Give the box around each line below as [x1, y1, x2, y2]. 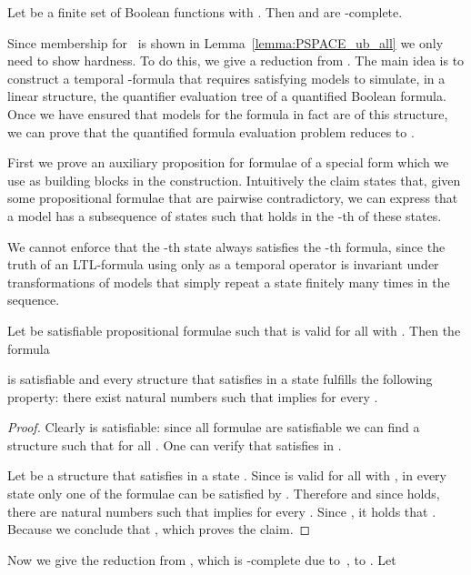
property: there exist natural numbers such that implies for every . [7, 387, 378, 406]
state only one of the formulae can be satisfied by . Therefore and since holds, [7, 484, 440, 503]
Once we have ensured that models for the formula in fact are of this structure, [7, 104, 448, 123]
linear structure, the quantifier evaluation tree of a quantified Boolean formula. [7, 86, 446, 106]
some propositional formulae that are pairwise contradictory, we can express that [7, 188, 458, 207]
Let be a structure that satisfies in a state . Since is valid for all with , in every [7, 466, 446, 485]
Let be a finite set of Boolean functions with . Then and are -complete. [7, 3, 403, 21]
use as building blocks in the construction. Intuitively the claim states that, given [7, 170, 461, 189]
